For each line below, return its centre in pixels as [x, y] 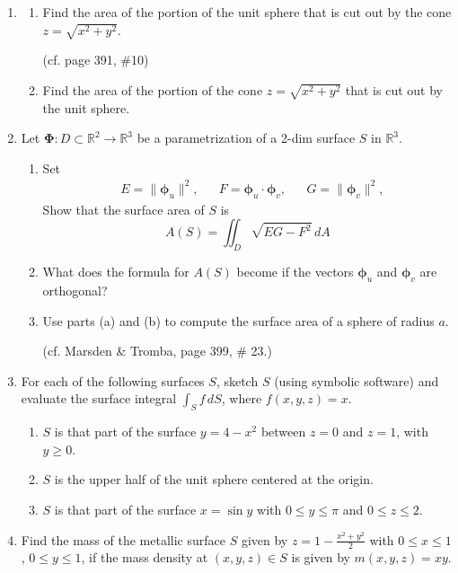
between [283, 432]
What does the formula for [116, 272]
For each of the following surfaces [113, 380]
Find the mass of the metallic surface [123, 539]
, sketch [237, 380]
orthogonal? [75, 290]
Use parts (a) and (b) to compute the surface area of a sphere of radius [238, 320]
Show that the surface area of [123, 209]
